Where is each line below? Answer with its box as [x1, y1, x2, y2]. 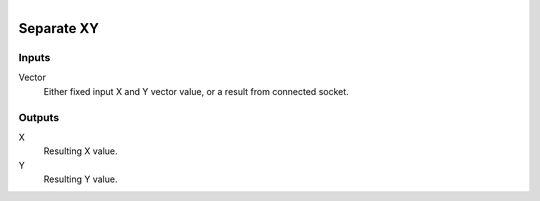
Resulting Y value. [43, 173, 118, 185]
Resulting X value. [43, 145, 119, 157]
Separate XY [18, 20, 100, 37]
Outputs [18, 110, 60, 124]
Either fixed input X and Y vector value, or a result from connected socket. [43, 85, 349, 97]
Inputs [18, 50, 51, 64]
